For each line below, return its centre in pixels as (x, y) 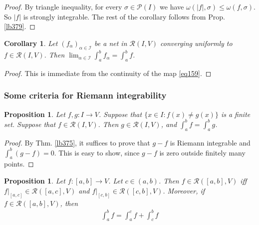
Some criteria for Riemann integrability (85, 95)
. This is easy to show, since (97, 152)
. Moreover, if (184, 190)
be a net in (111, 43)
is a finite (236, 114)
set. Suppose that (30, 124)
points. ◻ (19, 164)
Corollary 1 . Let (31, 43)
